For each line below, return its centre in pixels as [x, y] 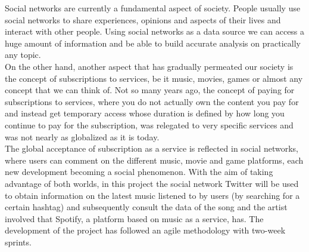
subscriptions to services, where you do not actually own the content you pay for [152, 101]
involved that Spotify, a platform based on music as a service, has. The [134, 218]
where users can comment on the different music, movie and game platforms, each [154, 160]
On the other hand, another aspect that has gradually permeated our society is [149, 66]
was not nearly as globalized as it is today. [82, 136]
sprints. [18, 242]
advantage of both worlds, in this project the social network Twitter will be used [152, 183]
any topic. [23, 55]
